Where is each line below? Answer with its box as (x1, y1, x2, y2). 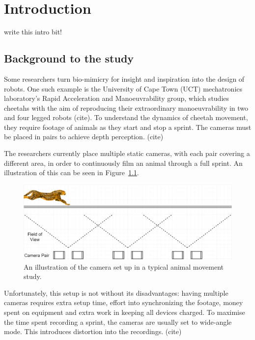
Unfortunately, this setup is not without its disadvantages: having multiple (4, 287, 228, 298)
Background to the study (4, 51, 134, 66)
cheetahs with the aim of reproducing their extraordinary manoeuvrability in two (4, 102, 249, 113)
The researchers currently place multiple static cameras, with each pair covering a (4, 148, 250, 158)
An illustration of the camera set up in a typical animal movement (24, 261, 224, 272)
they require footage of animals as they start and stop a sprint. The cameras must (4, 122, 252, 132)
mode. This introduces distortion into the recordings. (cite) (4, 326, 182, 337)
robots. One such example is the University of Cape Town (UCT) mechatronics (4, 83, 243, 93)
